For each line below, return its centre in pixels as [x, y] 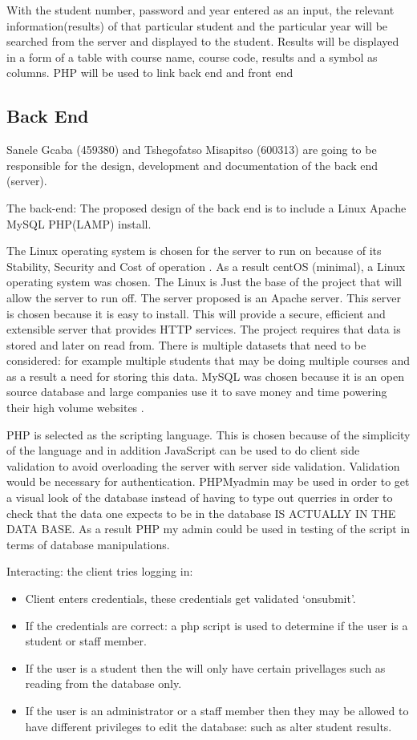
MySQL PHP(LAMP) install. [79, 223]
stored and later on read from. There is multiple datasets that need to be [186, 344]
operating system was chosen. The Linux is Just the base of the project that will [204, 282]
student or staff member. [86, 641]
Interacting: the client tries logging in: [100, 571]
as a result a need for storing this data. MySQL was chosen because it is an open [205, 376]
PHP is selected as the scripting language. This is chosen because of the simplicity [208, 434]
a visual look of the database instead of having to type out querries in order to [200, 497]
